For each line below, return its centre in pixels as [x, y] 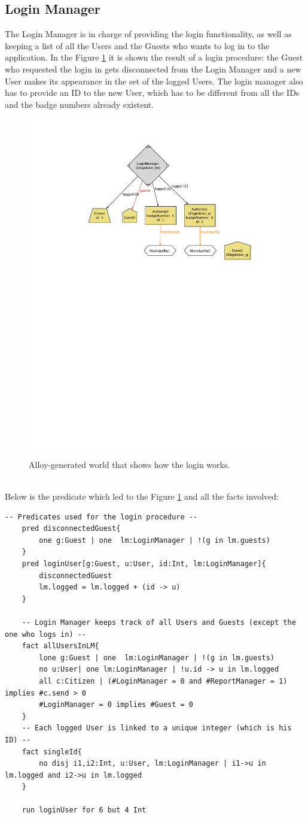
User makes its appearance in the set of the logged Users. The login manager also [154, 81]
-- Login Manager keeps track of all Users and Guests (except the [159, 622]
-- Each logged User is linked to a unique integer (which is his [157, 728]
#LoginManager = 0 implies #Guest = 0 [116, 705]
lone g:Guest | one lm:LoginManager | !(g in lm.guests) [157, 658]
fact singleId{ [52, 752]
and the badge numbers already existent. [80, 104]
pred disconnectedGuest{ [71, 529]
